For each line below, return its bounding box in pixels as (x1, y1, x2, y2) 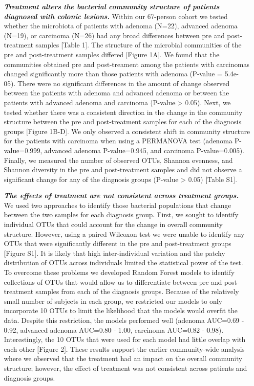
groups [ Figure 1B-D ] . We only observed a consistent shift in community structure (4, 126, 250, 136)
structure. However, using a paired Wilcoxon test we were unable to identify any (4, 228, 245, 239)
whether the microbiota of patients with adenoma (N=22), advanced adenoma (4, 21, 238, 31)
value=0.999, (4, 145, 42, 155)
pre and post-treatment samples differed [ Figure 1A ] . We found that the (4, 49, 219, 59)
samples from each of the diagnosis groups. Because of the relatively (35, 286, 239, 296)
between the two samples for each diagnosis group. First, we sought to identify (4, 209, 239, 220)
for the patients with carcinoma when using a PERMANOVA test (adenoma (4, 136, 233, 146)
